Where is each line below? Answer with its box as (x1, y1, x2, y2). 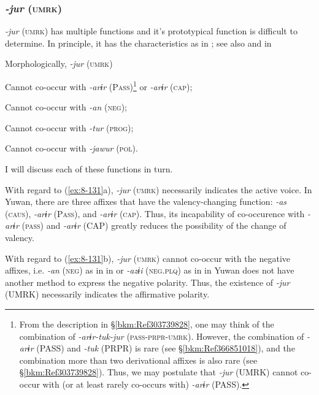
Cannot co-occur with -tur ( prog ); (5, 121, 134, 134)
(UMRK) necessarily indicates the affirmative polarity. (5, 288, 210, 301)
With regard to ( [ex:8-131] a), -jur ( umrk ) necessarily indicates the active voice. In (5, 183, 312, 196)
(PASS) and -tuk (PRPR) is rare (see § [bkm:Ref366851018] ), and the (36, 342, 295, 355)
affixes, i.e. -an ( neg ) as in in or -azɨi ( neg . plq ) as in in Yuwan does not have (5, 264, 294, 277)
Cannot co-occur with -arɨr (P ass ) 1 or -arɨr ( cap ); (5, 79, 193, 93)
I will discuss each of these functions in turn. (5, 163, 173, 175)
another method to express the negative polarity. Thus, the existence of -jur (5, 275, 290, 288)
